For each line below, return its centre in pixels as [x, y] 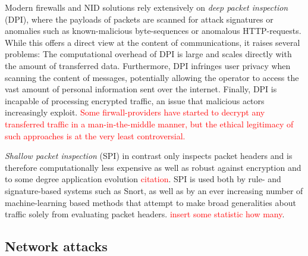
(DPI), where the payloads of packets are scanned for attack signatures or [139, 19]
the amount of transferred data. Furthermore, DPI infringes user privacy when [148, 65]
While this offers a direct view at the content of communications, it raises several [153, 42]
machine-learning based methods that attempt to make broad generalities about [150, 202]
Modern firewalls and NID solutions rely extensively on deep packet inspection [147, 7]
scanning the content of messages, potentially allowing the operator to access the [152, 77]
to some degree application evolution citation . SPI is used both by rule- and [143, 179]
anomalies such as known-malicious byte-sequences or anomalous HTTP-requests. [153, 31]
